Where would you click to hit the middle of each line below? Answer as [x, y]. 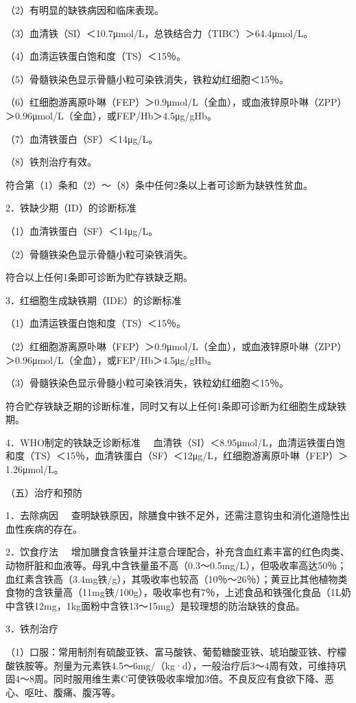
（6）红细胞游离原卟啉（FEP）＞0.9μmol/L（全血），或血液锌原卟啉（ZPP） [176, 102]
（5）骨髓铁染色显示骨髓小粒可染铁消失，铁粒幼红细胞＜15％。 [147, 79]
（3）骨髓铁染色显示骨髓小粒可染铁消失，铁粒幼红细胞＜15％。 [147, 383]
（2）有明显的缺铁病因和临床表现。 [85, 10]
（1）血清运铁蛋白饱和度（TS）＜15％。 [96, 323]
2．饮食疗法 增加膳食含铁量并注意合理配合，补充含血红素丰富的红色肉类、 [178, 552]
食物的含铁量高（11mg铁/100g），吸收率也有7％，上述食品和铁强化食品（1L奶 [178, 592]
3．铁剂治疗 [32, 629]
